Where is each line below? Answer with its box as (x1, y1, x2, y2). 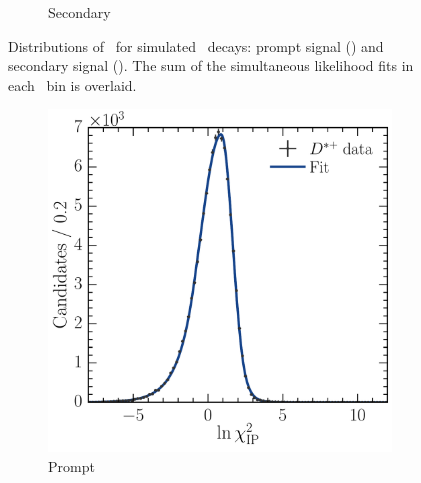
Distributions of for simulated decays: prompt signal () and (8, 35, 384, 56)
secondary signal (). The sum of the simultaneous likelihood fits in (8, 55, 414, 76)
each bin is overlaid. (8, 74, 137, 95)
